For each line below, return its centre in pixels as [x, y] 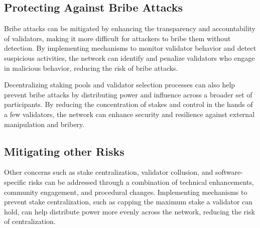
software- [229, 172]
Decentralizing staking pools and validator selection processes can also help [120, 85]
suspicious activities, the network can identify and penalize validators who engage [129, 58]
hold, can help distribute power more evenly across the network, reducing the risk [129, 211]
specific [15, 182]
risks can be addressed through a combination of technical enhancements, [141, 182]
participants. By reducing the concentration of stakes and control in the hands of [128, 104]
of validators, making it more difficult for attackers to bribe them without [117, 38]
